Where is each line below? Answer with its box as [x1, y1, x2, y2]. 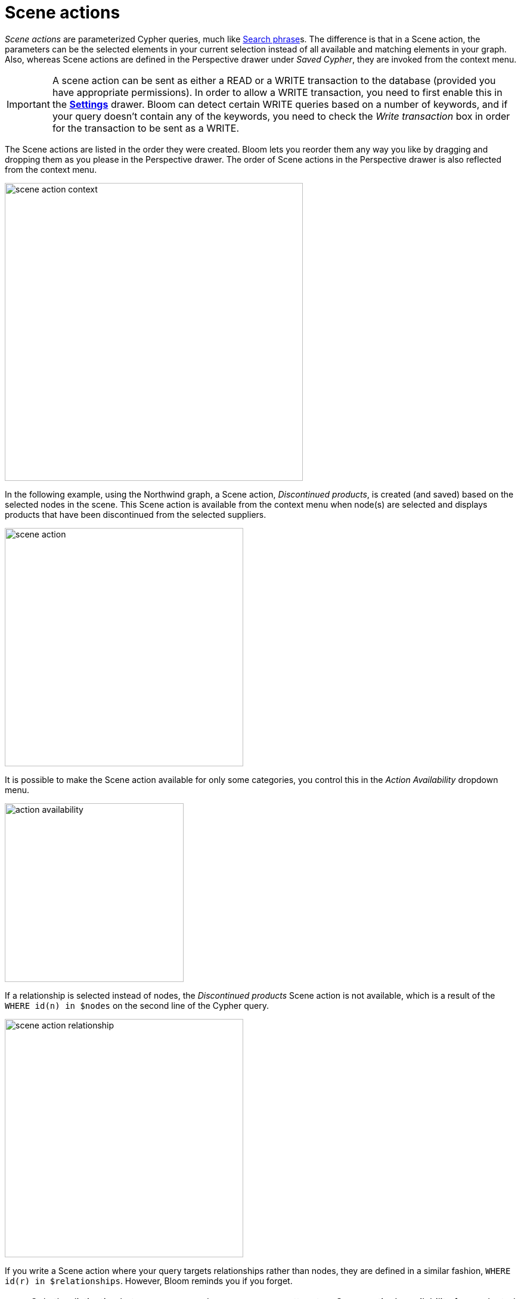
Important [7, 98, 50, 110]
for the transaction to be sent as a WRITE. [52, 122, 240, 134]
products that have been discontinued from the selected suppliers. [5, 509, 266, 520]
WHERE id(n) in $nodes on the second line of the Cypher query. [5, 1000, 269, 1011]
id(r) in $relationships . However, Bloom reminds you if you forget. [5, 1275, 293, 1286]
